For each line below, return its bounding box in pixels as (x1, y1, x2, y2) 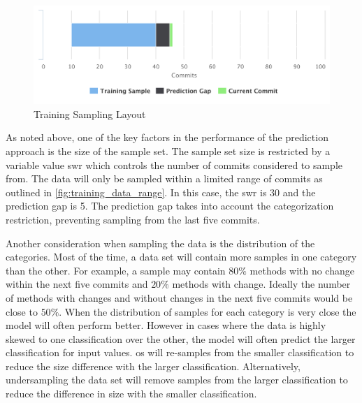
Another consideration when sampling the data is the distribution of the (6, 235, 315, 250)
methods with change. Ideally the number (172, 277, 351, 291)
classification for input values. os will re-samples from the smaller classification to (6, 345, 354, 360)
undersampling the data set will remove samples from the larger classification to (6, 372, 348, 387)
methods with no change (249, 263, 354, 277)
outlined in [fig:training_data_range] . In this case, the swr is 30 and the (6, 184, 316, 199)
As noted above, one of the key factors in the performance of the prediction (6, 130, 328, 145)
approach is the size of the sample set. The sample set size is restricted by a (6, 143, 331, 158)
